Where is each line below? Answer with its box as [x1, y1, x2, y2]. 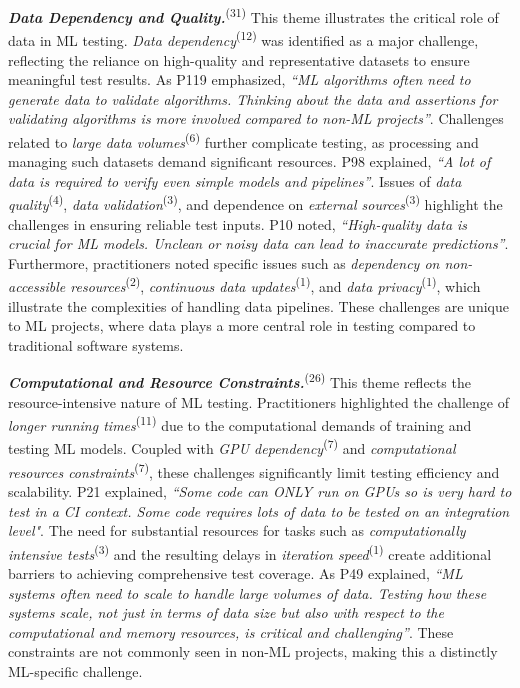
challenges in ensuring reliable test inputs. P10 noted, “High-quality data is [8, 213, 468, 234]
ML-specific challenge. [8, 660, 143, 681]
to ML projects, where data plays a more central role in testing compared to [8, 315, 476, 336]
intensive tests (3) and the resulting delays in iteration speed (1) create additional [8, 540, 492, 564]
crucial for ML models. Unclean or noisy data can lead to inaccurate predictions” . [8, 233, 509, 254]
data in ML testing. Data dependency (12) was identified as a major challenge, [8, 27, 479, 50]
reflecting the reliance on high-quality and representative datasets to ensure [8, 49, 470, 70]
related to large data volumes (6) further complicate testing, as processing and [8, 128, 479, 152]
